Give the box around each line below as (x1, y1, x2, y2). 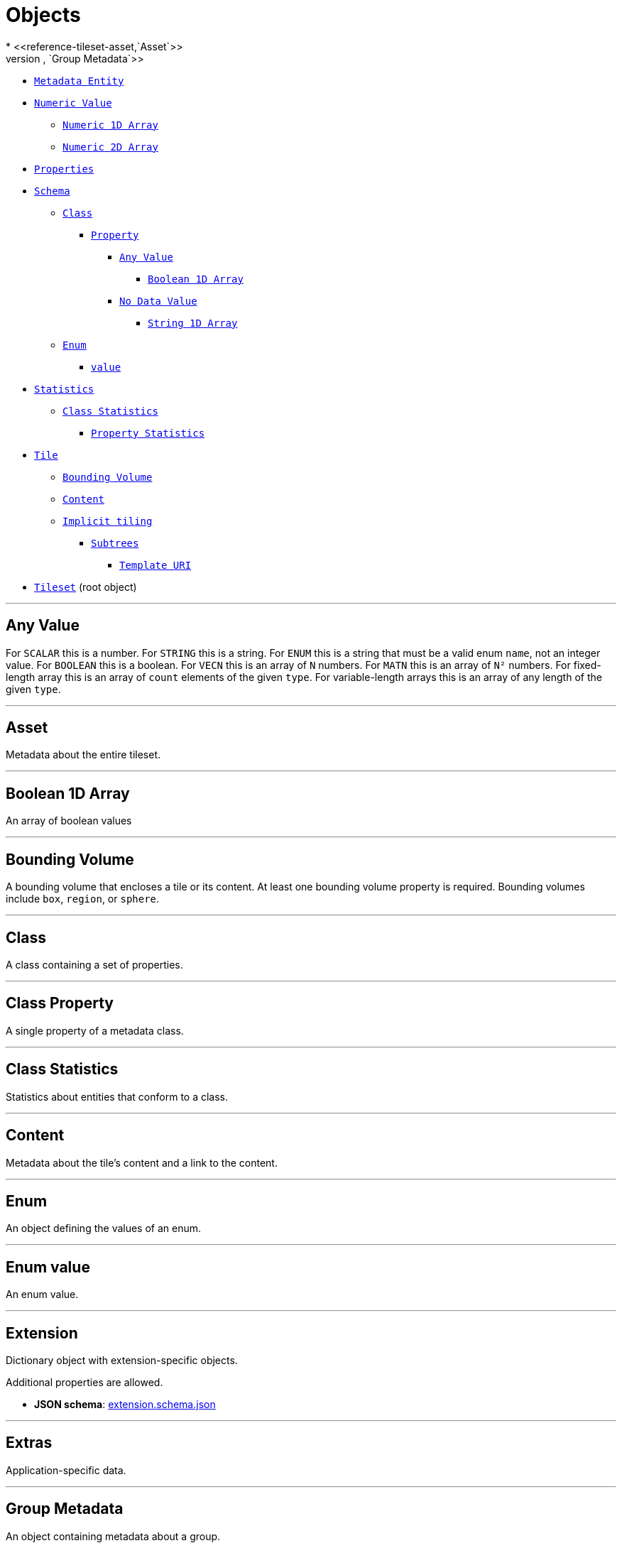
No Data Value (119, 295, 197, 307)
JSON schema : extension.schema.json (34, 1398, 216, 1411)
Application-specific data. (6, 1463, 126, 1476)
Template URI (119, 559, 192, 571)
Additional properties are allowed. (6, 1376, 163, 1389)
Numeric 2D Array (62, 141, 158, 153)
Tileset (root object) (34, 580, 137, 593)
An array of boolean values (6, 814, 132, 827)
